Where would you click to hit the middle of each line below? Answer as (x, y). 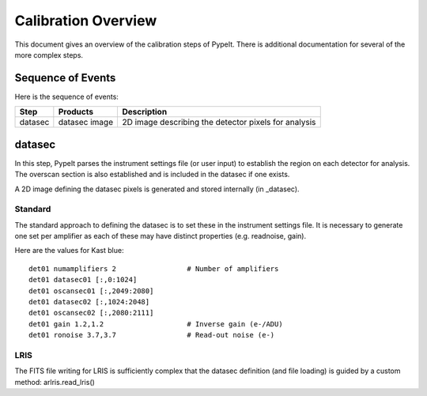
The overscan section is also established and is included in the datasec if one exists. (152, 175)
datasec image (86, 123)
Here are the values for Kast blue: (69, 251)
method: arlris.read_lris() (55, 382)
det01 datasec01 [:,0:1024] (83, 280)
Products (76, 112)
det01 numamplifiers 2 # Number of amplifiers (154, 268)
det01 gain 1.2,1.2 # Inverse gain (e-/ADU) (156, 324)
